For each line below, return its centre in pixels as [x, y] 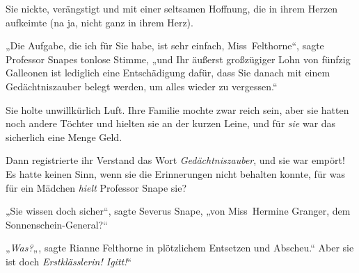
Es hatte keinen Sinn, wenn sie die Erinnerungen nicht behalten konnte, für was [176, 173]
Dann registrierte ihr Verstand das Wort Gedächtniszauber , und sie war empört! [175, 160]
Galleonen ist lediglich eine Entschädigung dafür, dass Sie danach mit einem [168, 73]
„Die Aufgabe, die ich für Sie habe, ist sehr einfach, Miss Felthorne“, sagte [165, 45]
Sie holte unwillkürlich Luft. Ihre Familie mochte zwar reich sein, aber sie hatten [177, 109]
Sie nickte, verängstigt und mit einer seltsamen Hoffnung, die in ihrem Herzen [172, 8]
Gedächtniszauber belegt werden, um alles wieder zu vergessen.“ [142, 86]
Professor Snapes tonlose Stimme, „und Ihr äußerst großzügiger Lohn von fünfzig [178, 59]
